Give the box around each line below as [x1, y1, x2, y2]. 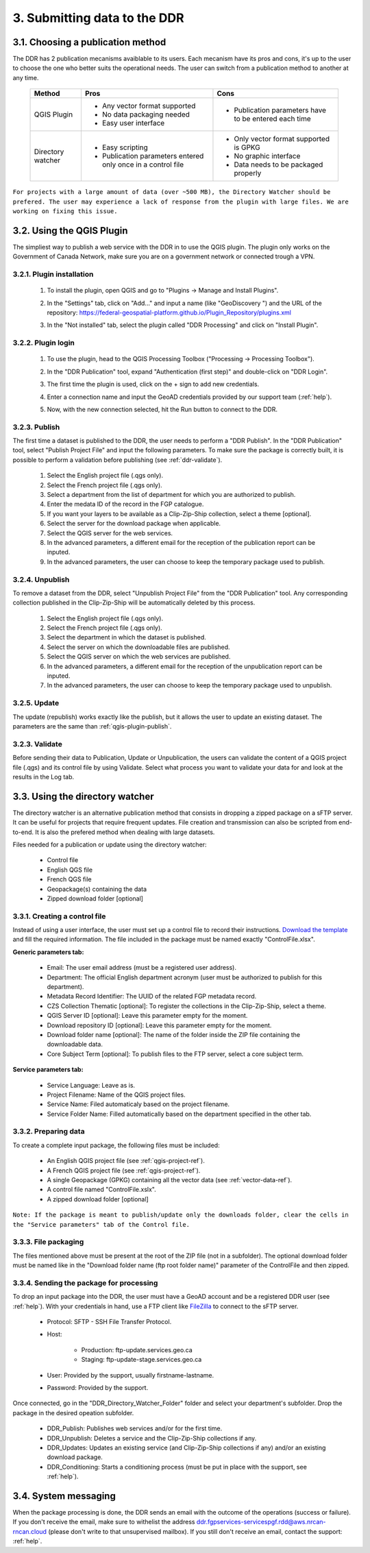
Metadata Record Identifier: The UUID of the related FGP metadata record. [47, 992, 257, 1001]
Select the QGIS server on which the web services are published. [47, 652, 231, 661]
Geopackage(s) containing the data [47, 885, 147, 893]
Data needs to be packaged [234, 160, 323, 169]
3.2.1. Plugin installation [12, 269, 94, 279]
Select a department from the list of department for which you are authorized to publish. [47, 491, 296, 499]
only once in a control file [101, 160, 184, 169]
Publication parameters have [234, 106, 327, 115]
